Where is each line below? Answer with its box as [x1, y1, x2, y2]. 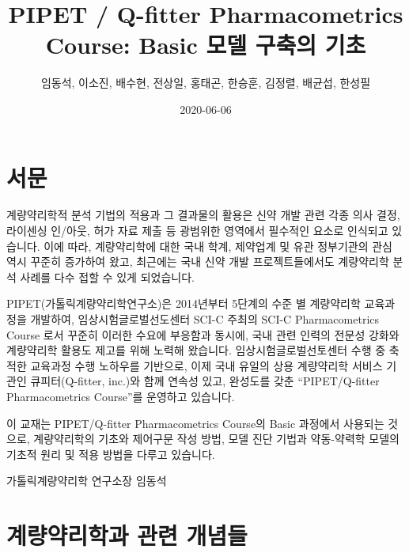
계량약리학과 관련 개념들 [6, 519, 248, 551]
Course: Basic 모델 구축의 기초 [45, 28, 366, 61]
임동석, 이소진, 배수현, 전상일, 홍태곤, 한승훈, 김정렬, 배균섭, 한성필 [40, 74, 371, 91]
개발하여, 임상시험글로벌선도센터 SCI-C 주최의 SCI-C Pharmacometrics [30, 311, 380, 327]
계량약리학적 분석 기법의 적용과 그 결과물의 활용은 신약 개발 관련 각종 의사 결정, [6, 206, 400, 223]
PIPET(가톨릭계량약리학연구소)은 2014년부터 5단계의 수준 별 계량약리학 [6, 295, 361, 312]
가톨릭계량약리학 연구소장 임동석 [6, 472, 167, 489]
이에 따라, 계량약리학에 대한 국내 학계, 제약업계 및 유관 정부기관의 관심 [44, 237, 392, 254]
